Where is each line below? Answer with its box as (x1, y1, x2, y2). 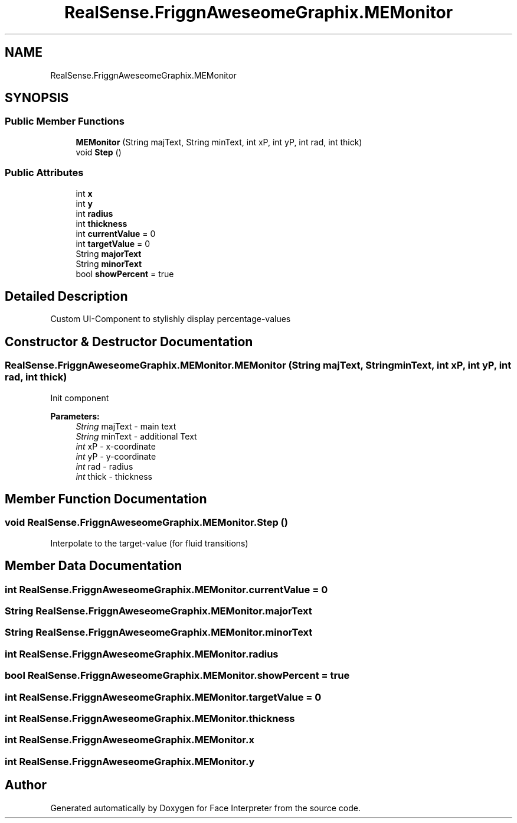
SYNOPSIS (5, 90, 69, 106)
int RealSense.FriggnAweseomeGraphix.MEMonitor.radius (5, 648, 279, 660)
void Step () (76, 147, 122, 157)
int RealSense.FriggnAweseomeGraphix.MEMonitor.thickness (5, 712, 295, 724)
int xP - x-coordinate (76, 441, 156, 451)
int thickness (76, 218, 127, 229)
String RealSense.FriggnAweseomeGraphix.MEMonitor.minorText (5, 626, 313, 639)
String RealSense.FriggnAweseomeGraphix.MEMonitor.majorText (5, 605, 312, 617)
